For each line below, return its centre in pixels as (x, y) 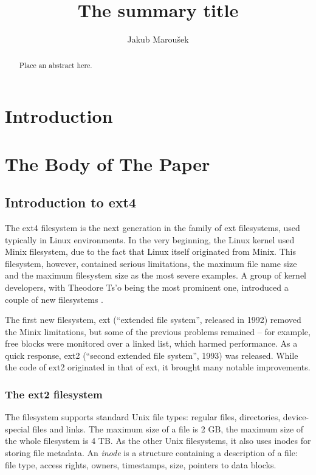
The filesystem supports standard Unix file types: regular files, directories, (143, 417)
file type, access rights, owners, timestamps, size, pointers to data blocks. (141, 464)
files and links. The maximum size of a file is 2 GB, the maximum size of (168, 428)
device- (296, 417)
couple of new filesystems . (54, 299)
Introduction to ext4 (70, 202)
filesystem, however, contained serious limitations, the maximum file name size (151, 263)
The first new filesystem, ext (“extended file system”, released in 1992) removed (153, 320)
